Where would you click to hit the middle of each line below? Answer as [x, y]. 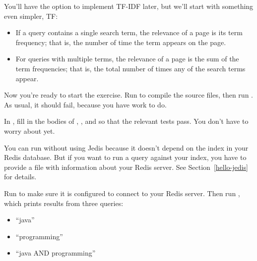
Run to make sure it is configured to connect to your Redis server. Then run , [122, 193]
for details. [20, 177]
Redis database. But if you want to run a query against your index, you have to [125, 157]
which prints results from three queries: [64, 203]
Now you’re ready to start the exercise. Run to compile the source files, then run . [128, 95]
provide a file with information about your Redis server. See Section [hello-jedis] [126, 167]
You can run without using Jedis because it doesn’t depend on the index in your [126, 147]
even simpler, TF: [31, 16]
